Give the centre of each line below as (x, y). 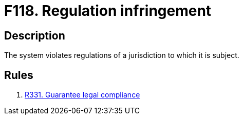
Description (35, 35)
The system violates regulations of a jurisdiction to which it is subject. (122, 55)
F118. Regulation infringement (108, 11)
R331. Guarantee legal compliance (82, 95)
